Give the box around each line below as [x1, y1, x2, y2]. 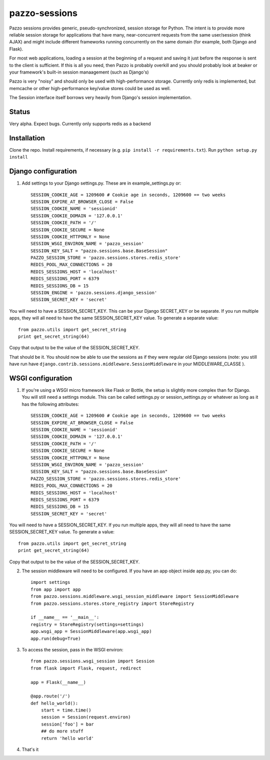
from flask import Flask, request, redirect [30, 665, 142, 671]
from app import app [30, 586, 81, 592]
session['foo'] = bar [40, 721, 94, 727]
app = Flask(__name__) [30, 679, 86, 685]
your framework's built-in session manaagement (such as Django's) [9, 69, 149, 75]
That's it [21, 746, 39, 752]
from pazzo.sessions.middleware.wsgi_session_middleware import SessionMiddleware [30, 593, 239, 599]
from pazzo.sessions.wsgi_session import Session [30, 658, 155, 664]
